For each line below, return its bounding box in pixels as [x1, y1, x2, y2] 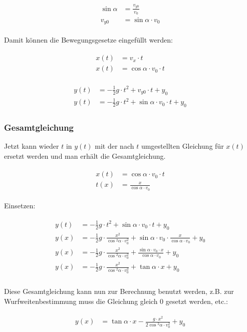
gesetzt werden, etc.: [165, 295, 228, 306]
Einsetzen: [4, 200, 36, 210]
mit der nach [95, 141, 134, 151]
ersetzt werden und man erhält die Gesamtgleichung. [4, 150, 166, 161]
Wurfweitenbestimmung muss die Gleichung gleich [4, 295, 158, 306]
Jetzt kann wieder [4, 141, 59, 151]
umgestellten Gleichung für [141, 141, 224, 151]
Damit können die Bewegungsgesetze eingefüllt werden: [4, 34, 173, 45]
